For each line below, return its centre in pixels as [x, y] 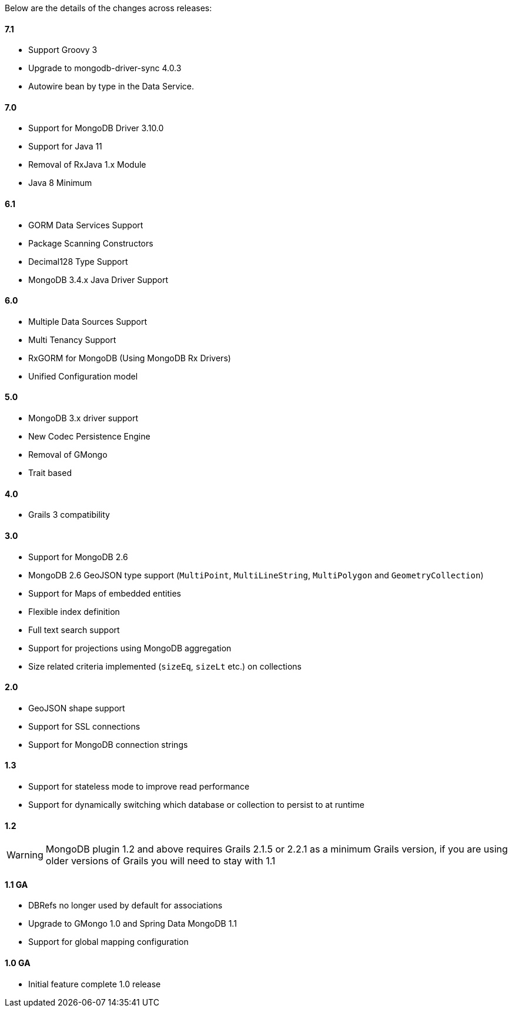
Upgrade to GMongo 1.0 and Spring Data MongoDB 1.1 [133, 924]
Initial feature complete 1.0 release [95, 984]
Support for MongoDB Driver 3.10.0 [96, 128]
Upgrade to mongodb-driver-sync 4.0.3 [105, 68]
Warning [25, 855]
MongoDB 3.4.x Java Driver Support [98, 279]
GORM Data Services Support [86, 225]
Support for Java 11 [65, 147]
